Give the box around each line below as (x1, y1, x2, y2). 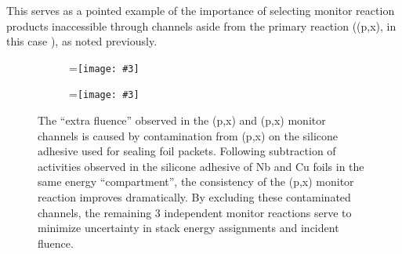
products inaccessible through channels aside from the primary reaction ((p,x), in (6, 17, 397, 34)
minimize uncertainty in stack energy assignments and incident (38, 220, 339, 236)
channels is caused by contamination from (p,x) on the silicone (38, 127, 339, 143)
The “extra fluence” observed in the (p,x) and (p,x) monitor (38, 112, 326, 129)
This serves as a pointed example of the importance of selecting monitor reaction (6, 2, 395, 18)
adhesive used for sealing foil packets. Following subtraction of (38, 143, 336, 159)
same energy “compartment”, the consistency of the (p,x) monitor (38, 173, 354, 190)
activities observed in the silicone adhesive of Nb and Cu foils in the (38, 158, 364, 174)
